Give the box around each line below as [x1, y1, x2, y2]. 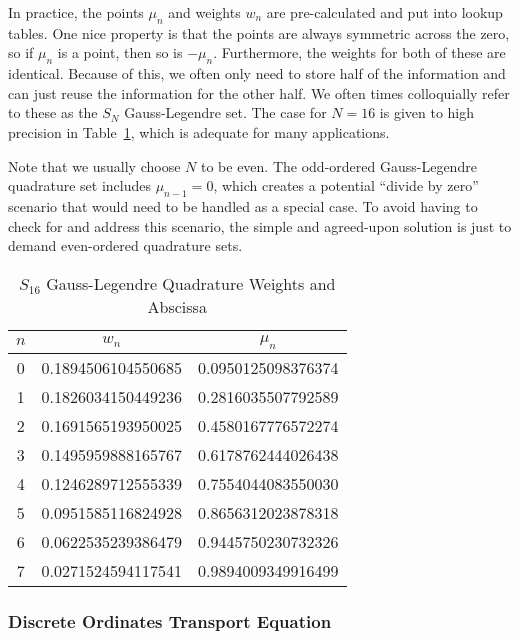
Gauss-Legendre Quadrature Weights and [46, 271, 336, 295]
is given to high [379, 102, 475, 123]
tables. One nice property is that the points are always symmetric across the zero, [8, 22, 510, 43]
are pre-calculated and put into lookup [266, 2, 503, 22]
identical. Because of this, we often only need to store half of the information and [8, 63, 506, 84]
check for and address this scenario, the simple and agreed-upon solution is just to [8, 215, 512, 236]
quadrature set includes [8, 175, 151, 196]
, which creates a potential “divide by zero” [213, 175, 479, 196]
